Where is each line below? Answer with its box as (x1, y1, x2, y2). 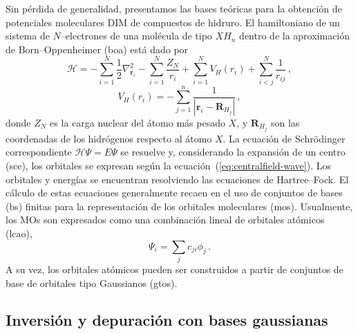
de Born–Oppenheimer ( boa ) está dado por (6, 41, 189, 56)
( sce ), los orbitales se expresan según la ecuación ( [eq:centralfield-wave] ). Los (6, 158, 331, 173)
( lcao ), (6, 225, 32, 240)
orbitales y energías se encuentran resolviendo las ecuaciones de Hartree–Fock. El (6, 171, 349, 186)
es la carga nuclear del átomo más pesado (50, 115, 225, 129)
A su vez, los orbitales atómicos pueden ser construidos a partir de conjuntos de (6, 261, 343, 276)
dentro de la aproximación (239, 28, 350, 43)
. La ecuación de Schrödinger (223, 131, 346, 145)
